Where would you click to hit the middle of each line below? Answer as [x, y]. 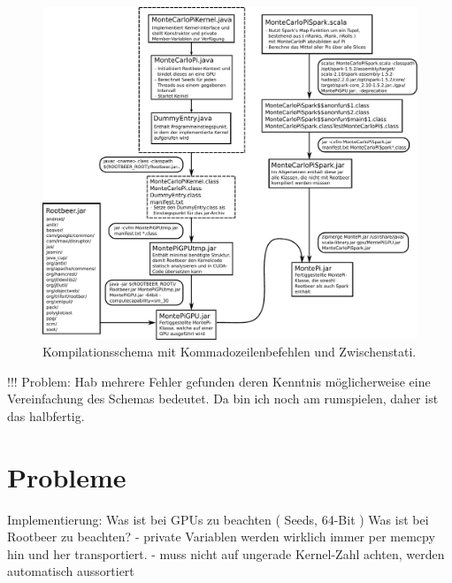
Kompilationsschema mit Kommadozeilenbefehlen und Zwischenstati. [230, 352]
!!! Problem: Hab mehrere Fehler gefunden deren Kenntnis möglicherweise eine [219, 381]
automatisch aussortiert [71, 571]
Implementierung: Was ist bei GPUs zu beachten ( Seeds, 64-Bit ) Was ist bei [218, 519]
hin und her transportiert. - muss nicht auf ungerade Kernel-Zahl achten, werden [226, 553]
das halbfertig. [46, 415]
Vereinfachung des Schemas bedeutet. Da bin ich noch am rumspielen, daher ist [223, 399]
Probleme [67, 476]
